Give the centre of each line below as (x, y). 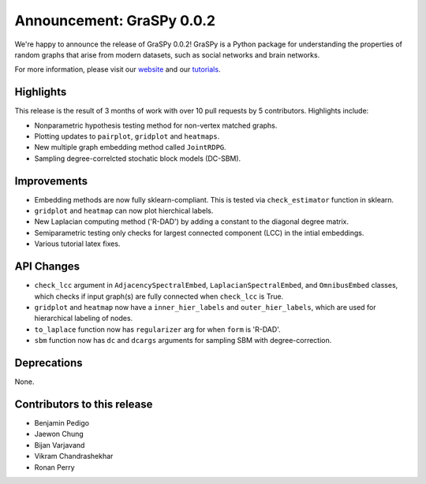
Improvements (51, 181)
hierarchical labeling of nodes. (84, 318)
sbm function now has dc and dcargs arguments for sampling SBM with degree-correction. (183, 341)
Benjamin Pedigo (62, 423)
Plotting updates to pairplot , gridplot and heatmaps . (127, 136)
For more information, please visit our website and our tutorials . (118, 69)
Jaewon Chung (59, 434)
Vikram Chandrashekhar (74, 456)
